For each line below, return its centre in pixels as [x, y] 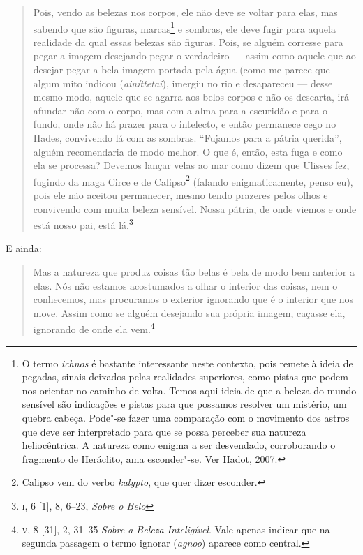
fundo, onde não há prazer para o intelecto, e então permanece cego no [185, 124]
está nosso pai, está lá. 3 [83, 224]
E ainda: [24, 248]
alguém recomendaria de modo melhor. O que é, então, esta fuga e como [188, 151]
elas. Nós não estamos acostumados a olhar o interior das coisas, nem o [185, 285]
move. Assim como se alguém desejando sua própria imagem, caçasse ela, [189, 312]
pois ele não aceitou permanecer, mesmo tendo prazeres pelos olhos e [180, 195]
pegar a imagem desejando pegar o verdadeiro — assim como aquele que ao [194, 55]
